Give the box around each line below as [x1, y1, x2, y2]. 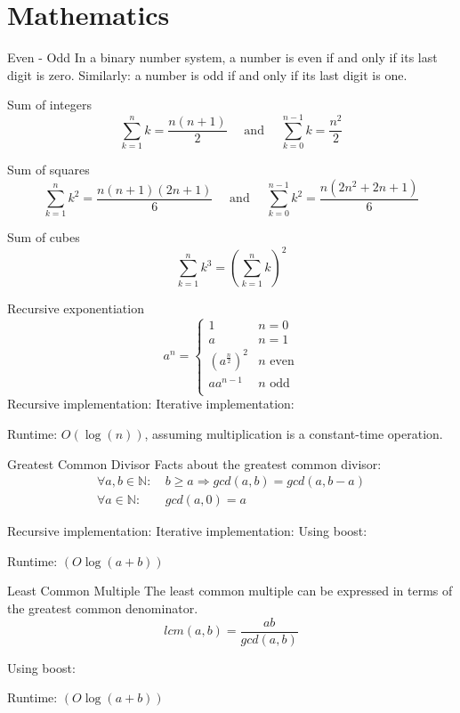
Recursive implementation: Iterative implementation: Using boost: [7, 522, 367, 540]
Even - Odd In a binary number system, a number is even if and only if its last [7, 48, 438, 67]
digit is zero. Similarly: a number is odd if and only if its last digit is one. [7, 65, 408, 84]
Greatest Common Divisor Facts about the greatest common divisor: [7, 454, 382, 473]
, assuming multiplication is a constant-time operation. [144, 424, 443, 442]
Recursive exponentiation [7, 299, 144, 318]
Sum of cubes [7, 228, 80, 247]
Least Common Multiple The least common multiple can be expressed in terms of [7, 581, 453, 600]
